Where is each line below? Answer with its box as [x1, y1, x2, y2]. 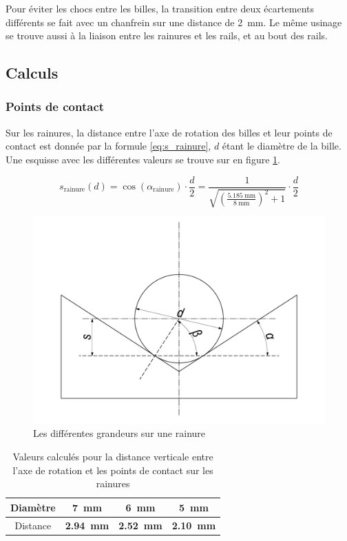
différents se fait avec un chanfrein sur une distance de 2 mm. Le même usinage [6, 14, 342, 29]
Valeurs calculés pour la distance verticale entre [12, 449, 213, 463]
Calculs [6, 62, 59, 83]
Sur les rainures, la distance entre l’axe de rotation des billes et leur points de [6, 125, 333, 139]
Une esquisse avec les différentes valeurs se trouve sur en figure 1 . [6, 152, 280, 166]
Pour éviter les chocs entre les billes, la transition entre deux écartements [6, 1, 315, 15]
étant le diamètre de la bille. [222, 139, 341, 153]
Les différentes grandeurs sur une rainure [33, 426, 206, 440]
